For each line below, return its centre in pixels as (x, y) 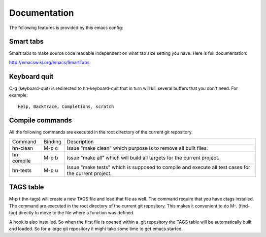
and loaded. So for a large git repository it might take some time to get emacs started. (96, 229)
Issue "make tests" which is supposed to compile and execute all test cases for (159, 167)
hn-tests (22, 170)
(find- (244, 206)
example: (18, 95)
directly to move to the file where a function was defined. (76, 213)
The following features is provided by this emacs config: (66, 28)
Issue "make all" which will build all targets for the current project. (143, 158)
